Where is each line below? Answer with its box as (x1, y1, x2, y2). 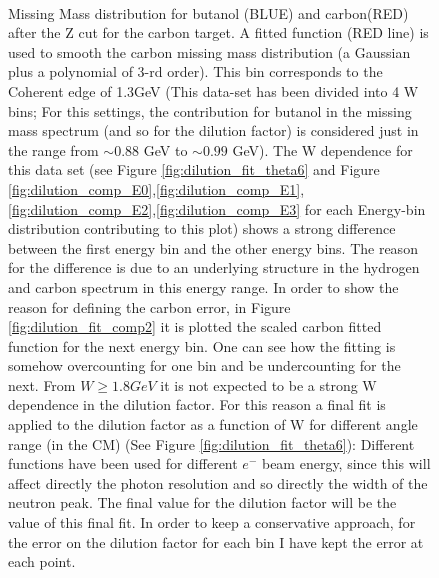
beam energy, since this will (261, 453, 431, 474)
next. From (8, 374, 76, 395)
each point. (8, 551, 76, 572)
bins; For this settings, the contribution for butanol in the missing (8, 100, 412, 121)
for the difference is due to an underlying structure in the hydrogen (8, 257, 420, 278)
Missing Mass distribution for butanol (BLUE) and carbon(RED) (8, 2, 409, 23)
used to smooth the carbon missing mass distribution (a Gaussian (8, 41, 411, 62)
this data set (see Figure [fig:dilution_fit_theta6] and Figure (8, 159, 380, 180)
